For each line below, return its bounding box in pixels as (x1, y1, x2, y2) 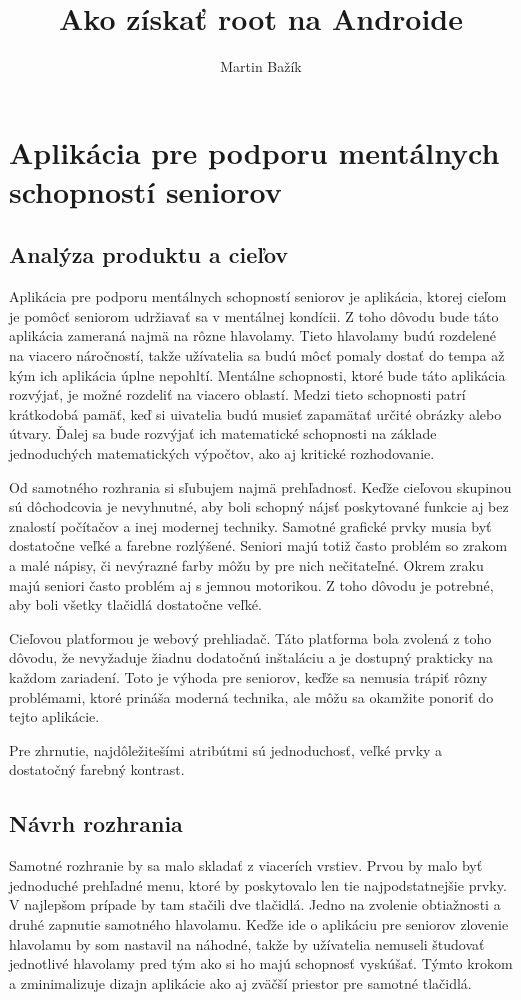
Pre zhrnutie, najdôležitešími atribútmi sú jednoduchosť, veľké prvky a (9, 739, 443, 760)
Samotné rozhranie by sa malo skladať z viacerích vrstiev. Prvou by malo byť (9, 855, 483, 876)
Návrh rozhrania (9, 808, 183, 839)
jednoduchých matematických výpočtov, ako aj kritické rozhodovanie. (9, 443, 435, 464)
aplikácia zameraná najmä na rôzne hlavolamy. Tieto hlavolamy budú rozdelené (9, 325, 497, 346)
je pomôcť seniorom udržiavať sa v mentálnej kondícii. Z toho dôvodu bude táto (9, 305, 499, 326)
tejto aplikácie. (9, 706, 100, 727)
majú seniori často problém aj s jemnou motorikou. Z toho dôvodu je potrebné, (9, 574, 494, 595)
